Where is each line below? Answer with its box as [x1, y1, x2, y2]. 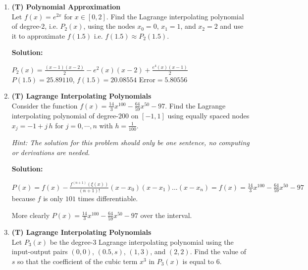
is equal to [182, 256, 214, 266]
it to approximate [11, 30, 65, 41]
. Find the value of [190, 246, 246, 257]
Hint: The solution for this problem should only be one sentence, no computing [11, 137, 250, 148]
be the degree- [50, 236, 93, 247]
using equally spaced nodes [167, 110, 250, 121]
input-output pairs [11, 246, 68, 257]
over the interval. [140, 210, 192, 220]
